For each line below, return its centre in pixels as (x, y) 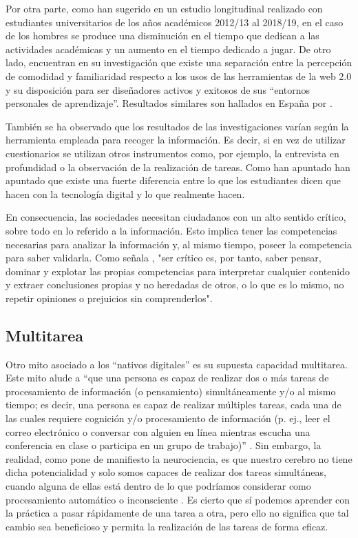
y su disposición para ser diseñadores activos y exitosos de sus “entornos (158, 89)
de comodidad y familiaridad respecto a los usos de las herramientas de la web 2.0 (179, 76)
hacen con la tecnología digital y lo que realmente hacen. (125, 193)
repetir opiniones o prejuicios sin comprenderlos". (109, 298)
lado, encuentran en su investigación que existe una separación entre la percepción (179, 62)
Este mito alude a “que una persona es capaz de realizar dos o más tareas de (167, 378)
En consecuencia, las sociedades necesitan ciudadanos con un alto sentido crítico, (176, 217)
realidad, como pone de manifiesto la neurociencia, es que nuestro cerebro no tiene (179, 458)
